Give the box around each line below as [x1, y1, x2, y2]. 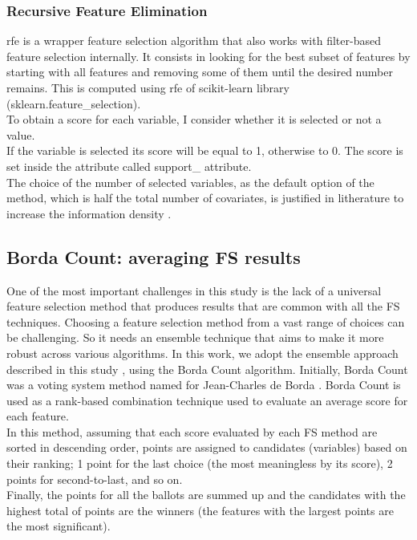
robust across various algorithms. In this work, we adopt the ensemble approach [6, 344, 399, 361]
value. [6, 126, 35, 143]
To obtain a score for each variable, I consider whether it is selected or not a [6, 111, 382, 128]
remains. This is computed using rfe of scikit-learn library [6, 79, 289, 95]
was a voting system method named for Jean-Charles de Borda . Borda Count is [6, 376, 401, 393]
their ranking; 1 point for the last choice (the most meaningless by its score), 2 [6, 455, 393, 472]
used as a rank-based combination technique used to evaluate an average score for [6, 392, 408, 408]
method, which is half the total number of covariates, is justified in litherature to [6, 189, 404, 206]
